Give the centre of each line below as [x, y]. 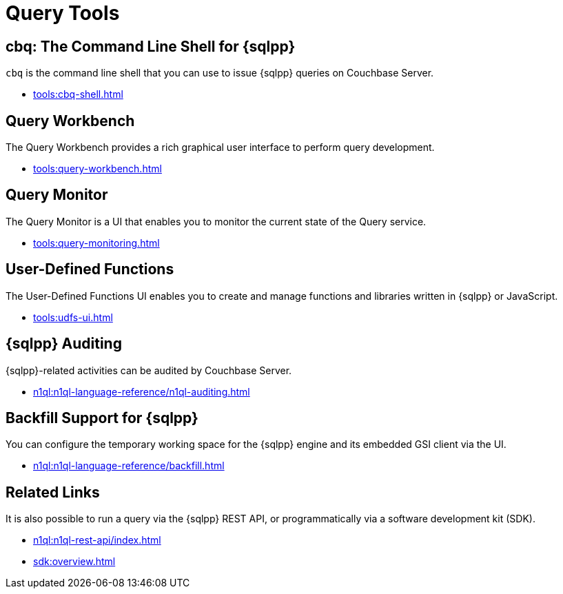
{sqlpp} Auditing [64, 344]
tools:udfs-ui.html [73, 317]
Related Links [53, 492]
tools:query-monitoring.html [96, 243]
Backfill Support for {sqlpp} [102, 418]
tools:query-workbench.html [98, 169]
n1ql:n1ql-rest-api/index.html [97, 540]
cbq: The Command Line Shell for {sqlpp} [151, 46]
